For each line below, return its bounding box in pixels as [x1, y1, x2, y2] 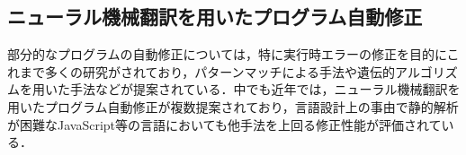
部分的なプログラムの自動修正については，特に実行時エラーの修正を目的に [7, 45, 447, 64]
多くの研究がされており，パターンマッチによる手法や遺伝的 [44, 62, 396, 81]
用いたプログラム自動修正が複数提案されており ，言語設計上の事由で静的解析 [7, 97, 459, 116]
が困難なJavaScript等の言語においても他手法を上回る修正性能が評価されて [7, 115, 442, 133]
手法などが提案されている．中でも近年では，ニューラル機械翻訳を [69, 80, 461, 99]
